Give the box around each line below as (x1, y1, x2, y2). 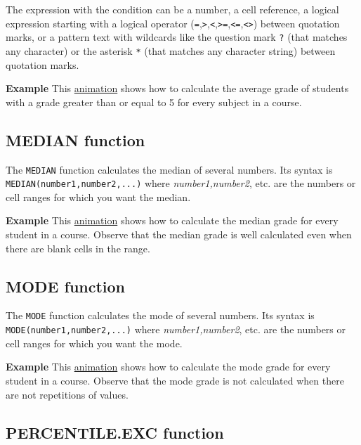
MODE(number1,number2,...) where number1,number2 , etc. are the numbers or (6, 322, 346, 337)
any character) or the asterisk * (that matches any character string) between (6, 43, 336, 58)
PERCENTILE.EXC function (6, 421, 224, 443)
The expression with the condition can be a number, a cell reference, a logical (6, 2, 339, 16)
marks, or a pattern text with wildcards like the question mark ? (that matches (6, 30, 348, 44)
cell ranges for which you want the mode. (6, 335, 183, 350)
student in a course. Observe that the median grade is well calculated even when (6, 227, 352, 242)
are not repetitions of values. (6, 387, 129, 401)
